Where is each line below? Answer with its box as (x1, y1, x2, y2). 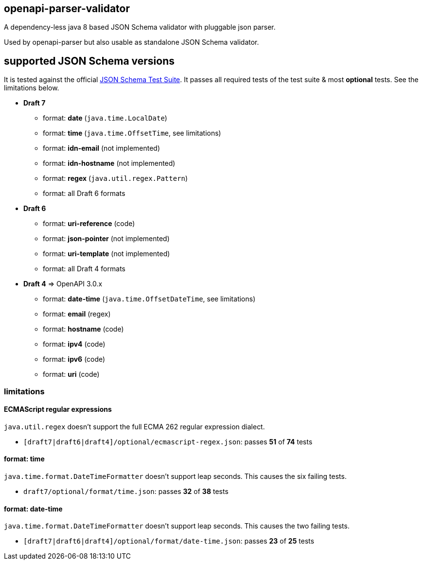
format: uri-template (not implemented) (43, 249, 170, 258)
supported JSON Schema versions (4, 54, 175, 67)
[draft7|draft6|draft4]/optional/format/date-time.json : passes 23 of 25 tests (23, 537, 315, 546)
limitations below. (4, 84, 59, 92)
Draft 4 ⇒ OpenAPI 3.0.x (23, 280, 103, 288)
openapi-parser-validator (4, 2, 130, 15)
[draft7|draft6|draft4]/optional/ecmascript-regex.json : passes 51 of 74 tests (23, 437, 313, 446)
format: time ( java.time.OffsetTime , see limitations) (43, 129, 221, 138)
